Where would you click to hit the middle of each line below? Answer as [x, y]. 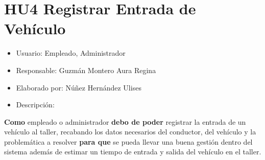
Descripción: [35, 105]
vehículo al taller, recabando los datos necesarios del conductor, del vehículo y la [130, 132]
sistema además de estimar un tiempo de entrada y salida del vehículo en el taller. [133, 152]
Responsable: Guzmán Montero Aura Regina [86, 70]
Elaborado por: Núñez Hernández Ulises [79, 87]
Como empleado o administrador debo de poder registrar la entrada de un [125, 121]
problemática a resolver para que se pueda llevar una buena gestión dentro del [128, 141]
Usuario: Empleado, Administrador [71, 53]
